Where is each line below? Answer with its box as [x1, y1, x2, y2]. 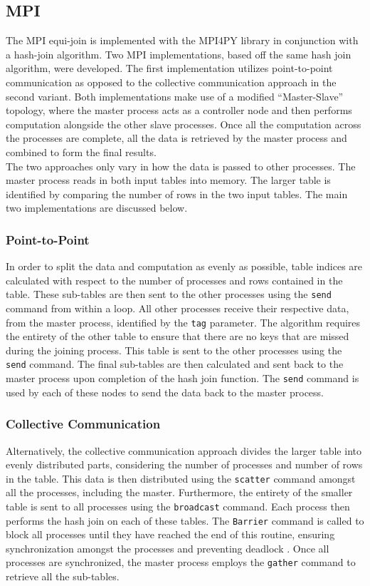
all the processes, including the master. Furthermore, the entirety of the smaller [6, 485, 353, 500]
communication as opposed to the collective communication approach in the [6, 74, 337, 89]
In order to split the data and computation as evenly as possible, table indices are [6, 259, 363, 274]
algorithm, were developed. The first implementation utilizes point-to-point [6, 61, 333, 76]
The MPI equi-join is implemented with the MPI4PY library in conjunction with [6, 33, 359, 48]
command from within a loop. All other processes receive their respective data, [6, 300, 349, 315]
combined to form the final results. [6, 144, 157, 159]
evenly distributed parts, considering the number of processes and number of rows [6, 457, 363, 472]
